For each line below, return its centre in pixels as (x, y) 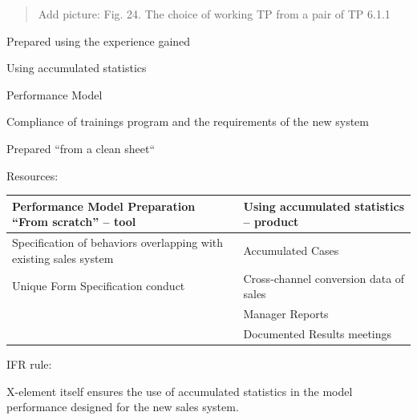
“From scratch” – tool (74, 222)
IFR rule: (29, 363)
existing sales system (63, 258)
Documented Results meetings (318, 333)
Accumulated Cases (291, 250)
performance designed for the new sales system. (123, 407)
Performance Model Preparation (104, 206)
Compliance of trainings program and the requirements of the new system (188, 121)
